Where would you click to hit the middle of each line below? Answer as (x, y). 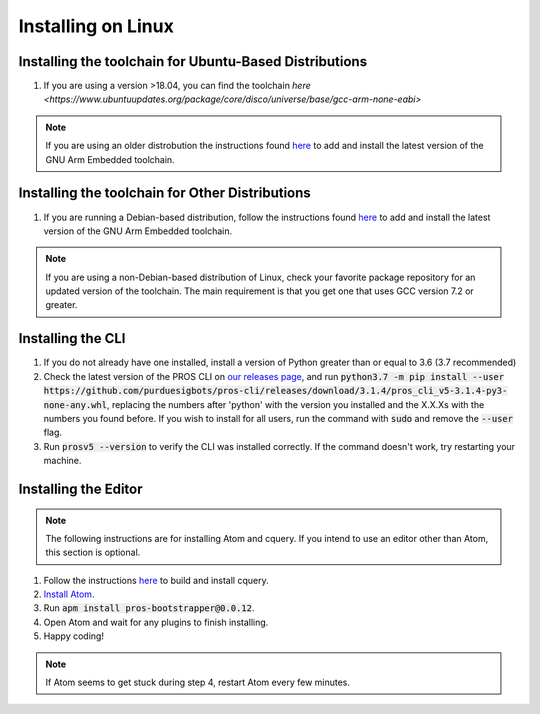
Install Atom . (69, 594)
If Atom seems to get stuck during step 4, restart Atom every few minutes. (197, 682)
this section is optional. (93, 552)
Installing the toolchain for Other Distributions (165, 193)
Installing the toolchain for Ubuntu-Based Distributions (193, 61)
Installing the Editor (81, 488)
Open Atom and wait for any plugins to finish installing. (156, 622)
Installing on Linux (96, 26)
